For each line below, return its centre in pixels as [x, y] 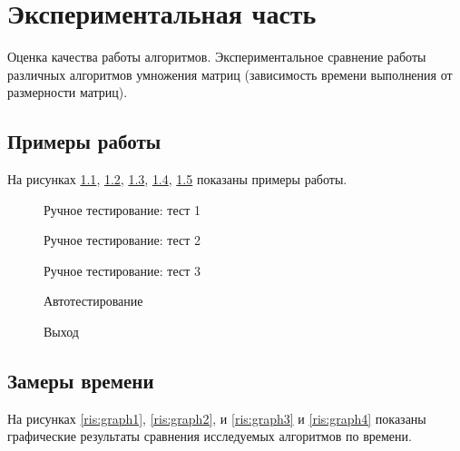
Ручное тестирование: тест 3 [122, 270]
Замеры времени [81, 381]
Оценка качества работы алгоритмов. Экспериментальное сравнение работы [217, 57]
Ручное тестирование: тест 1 [122, 209]
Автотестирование [93, 301]
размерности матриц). [68, 92]
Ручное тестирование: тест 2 [122, 240]
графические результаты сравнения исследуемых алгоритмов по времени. [210, 436]
